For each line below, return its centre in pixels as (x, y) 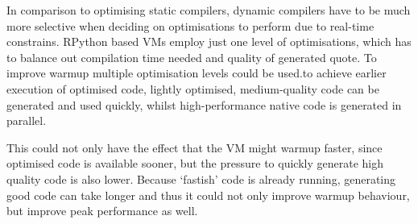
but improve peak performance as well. (102, 211)
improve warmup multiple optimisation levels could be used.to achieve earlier (197, 73)
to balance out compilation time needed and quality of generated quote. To (192, 57)
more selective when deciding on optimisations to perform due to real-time (190, 25)
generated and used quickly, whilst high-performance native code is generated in (204, 104)
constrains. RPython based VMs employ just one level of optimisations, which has (209, 41)
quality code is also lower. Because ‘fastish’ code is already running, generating (201, 178)
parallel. (27, 120)
